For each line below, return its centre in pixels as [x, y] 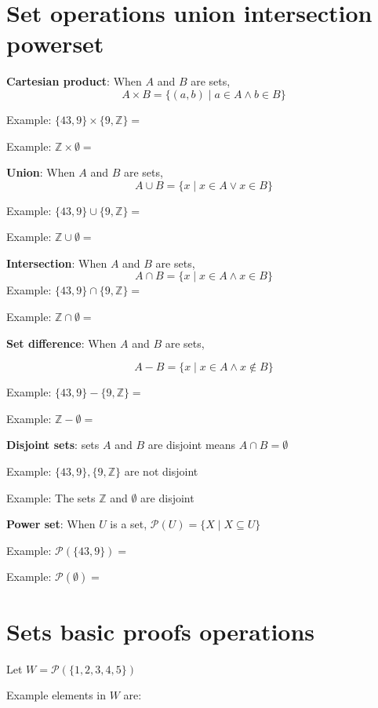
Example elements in [56, 695]
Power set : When [51, 524]
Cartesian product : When [74, 81]
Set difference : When [62, 343]
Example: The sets [51, 497]
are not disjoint [161, 471]
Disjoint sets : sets [53, 445]
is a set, [129, 524]
